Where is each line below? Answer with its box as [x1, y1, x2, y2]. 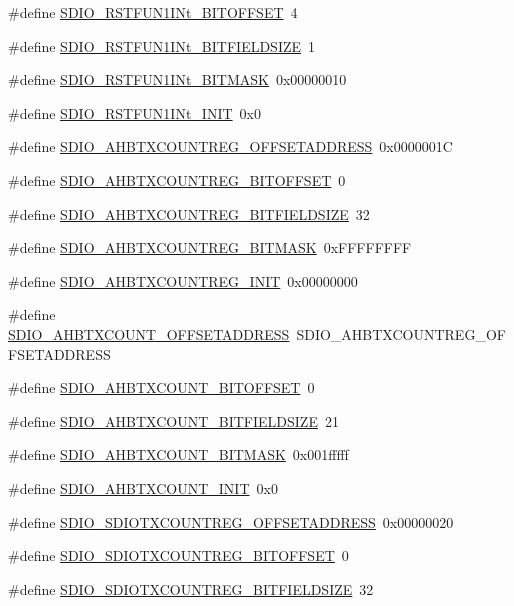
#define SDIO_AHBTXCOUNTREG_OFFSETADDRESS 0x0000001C [8, 136, 453, 157]
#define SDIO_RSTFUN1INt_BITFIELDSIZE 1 [8, 35, 316, 56]
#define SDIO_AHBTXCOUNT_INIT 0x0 [8, 477, 278, 498]
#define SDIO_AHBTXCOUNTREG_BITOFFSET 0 [8, 169, 346, 190]
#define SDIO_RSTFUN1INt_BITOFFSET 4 [8, 2, 298, 22]
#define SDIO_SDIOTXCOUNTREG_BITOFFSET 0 [8, 545, 349, 566]
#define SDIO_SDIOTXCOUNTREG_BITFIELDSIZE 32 [8, 578, 374, 599]
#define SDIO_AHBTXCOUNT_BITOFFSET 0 [8, 377, 315, 398]
